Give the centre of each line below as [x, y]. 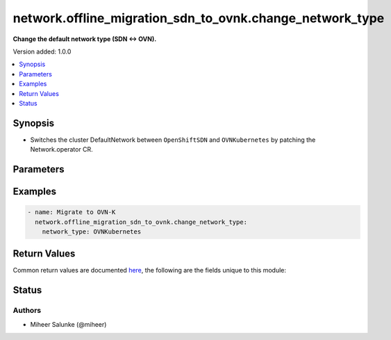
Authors [27, 311]
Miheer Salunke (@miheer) [68, 324]
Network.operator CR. [61, 149]
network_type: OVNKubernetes [92, 232]
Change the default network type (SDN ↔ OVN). [85, 39]
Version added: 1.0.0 [42, 51]
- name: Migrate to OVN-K [72, 212]
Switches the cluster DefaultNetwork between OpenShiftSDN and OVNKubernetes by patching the [173, 140]
